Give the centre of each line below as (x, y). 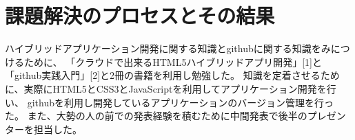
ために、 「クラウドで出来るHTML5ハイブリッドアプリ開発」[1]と (173, 61)
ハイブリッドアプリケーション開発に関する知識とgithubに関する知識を (163, 48)
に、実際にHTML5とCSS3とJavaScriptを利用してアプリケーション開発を (166, 88)
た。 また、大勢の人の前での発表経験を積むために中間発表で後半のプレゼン (175, 116)
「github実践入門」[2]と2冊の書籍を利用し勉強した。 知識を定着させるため (172, 75)
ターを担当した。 (43, 129)
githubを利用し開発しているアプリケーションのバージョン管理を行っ (180, 102)
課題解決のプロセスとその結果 (140, 15)
